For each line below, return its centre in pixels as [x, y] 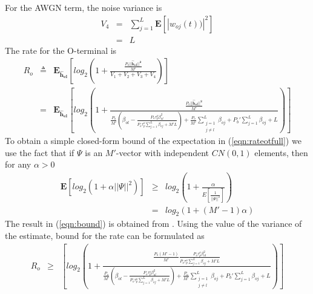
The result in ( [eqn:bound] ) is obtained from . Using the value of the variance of [153, 224]
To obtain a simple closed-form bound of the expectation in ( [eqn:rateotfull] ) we [153, 141]
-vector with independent [163, 152]
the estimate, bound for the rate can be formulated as [105, 236]
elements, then [281, 152]
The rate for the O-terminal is [61, 50]
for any [18, 164]
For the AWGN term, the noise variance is [84, 7]
